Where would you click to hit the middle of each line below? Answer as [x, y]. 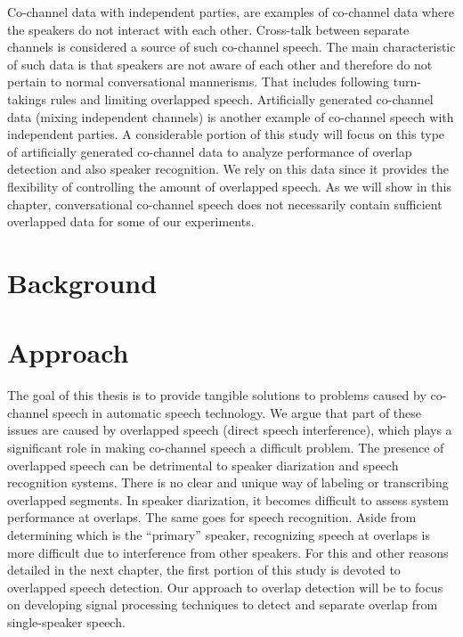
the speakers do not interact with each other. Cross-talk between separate [208, 29]
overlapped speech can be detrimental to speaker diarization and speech [203, 465]
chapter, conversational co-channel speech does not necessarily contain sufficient [225, 204]
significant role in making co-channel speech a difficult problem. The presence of [226, 447]
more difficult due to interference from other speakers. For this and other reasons [228, 552]
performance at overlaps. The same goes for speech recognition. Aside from [212, 517]
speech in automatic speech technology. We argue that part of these [237, 412]
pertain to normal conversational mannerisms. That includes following [199, 82]
